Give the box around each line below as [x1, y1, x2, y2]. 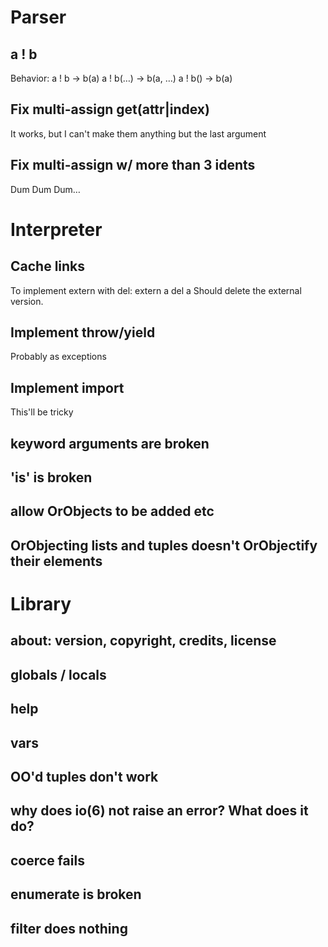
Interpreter [10, 218, 103, 241]
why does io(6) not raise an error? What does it [10, 802, 309, 820]
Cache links [10, 258, 86, 275]
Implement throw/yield [10, 324, 156, 341]
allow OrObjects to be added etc [10, 503, 215, 520]
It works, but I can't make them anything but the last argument [10, 127, 267, 140]
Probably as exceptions [10, 351, 107, 363]
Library [10, 593, 72, 615]
